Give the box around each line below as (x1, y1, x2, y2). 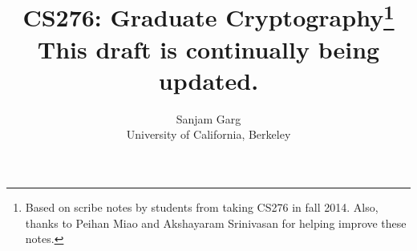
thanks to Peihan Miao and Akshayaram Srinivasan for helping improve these (25, 214, 407, 231)
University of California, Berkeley (126, 126, 291, 143)
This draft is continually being (37, 32, 380, 65)
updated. (158, 63, 259, 96)
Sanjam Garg (176, 110, 241, 127)
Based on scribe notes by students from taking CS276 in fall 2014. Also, (25, 199, 379, 216)
